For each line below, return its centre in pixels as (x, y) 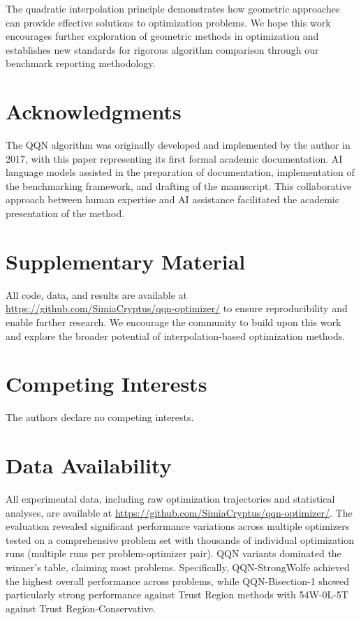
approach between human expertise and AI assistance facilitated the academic (172, 199)
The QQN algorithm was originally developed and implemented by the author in (178, 145)
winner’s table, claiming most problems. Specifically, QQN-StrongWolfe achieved (178, 567)
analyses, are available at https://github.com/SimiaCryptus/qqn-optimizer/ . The (179, 512)
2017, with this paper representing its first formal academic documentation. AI (174, 158)
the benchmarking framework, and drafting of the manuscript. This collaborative (179, 185)
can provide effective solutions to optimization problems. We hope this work (168, 22)
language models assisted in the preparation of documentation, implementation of (180, 172)
